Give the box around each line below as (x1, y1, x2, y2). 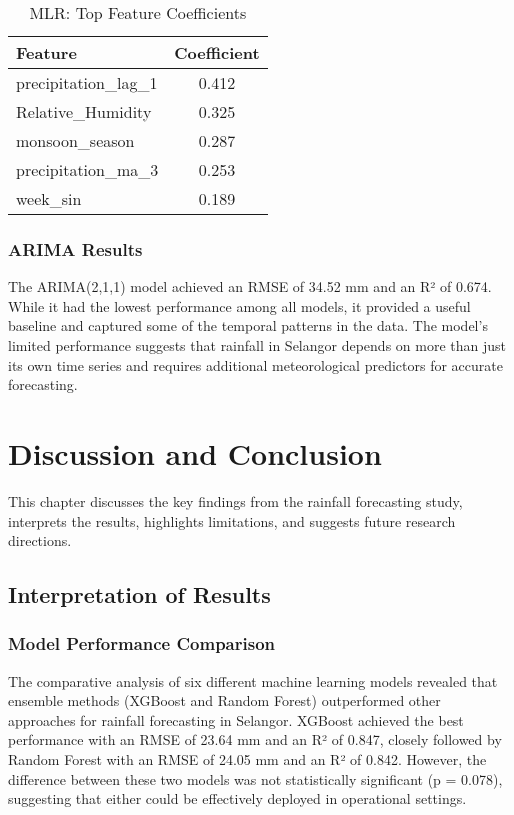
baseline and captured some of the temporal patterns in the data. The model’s (8, 315, 488, 336)
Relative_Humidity (16, 100, 152, 123)
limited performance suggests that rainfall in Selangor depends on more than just (8, 335, 507, 355)
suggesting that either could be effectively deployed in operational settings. (8, 788, 467, 809)
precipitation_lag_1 (16, 71, 158, 94)
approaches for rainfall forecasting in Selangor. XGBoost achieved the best (8, 709, 464, 730)
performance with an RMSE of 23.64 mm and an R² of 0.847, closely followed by (8, 729, 502, 750)
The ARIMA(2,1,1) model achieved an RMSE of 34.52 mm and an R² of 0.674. (8, 276, 492, 297)
